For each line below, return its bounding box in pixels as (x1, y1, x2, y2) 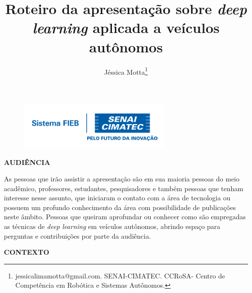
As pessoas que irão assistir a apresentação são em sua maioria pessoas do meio (4, 173, 239, 183)
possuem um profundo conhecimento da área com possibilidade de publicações (4, 202, 236, 212)
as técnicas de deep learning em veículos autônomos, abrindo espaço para (4, 221, 220, 231)
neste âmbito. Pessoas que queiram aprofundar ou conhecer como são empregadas (4, 212, 246, 222)
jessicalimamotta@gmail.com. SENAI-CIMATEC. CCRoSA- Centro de (15, 270, 225, 280)
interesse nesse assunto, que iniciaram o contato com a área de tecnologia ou (4, 193, 231, 203)
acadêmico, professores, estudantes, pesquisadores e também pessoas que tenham (4, 183, 244, 193)
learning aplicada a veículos (32, 17, 220, 38)
